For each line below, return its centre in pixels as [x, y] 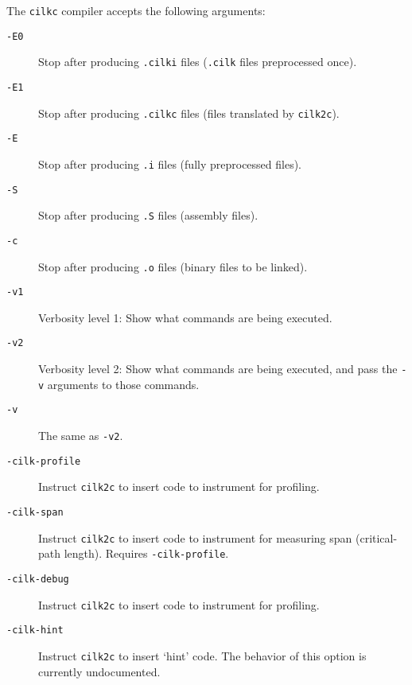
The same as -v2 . [81, 436]
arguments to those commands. [123, 384]
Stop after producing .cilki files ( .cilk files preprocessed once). [198, 62]
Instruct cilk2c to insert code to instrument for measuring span [195, 537]
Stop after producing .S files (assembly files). [148, 215]
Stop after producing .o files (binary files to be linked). [173, 266]
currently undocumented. [99, 671]
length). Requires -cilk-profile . [146, 553]
